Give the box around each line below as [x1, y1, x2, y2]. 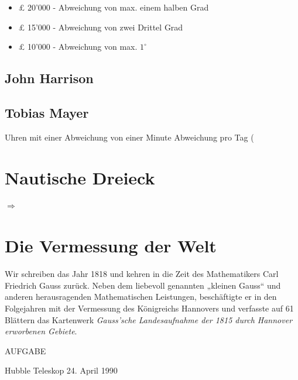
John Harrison [5, 69, 94, 87]
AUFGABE [5, 344, 46, 357]
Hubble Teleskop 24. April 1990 [5, 364, 118, 376]
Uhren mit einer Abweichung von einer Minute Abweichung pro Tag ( [5, 131, 254, 143]
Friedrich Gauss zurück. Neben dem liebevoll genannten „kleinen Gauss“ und [5, 279, 281, 291]
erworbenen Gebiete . [5, 325, 77, 337]
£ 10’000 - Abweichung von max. [18, 40, 138, 53]
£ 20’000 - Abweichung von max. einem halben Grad [18, 1, 209, 13]
